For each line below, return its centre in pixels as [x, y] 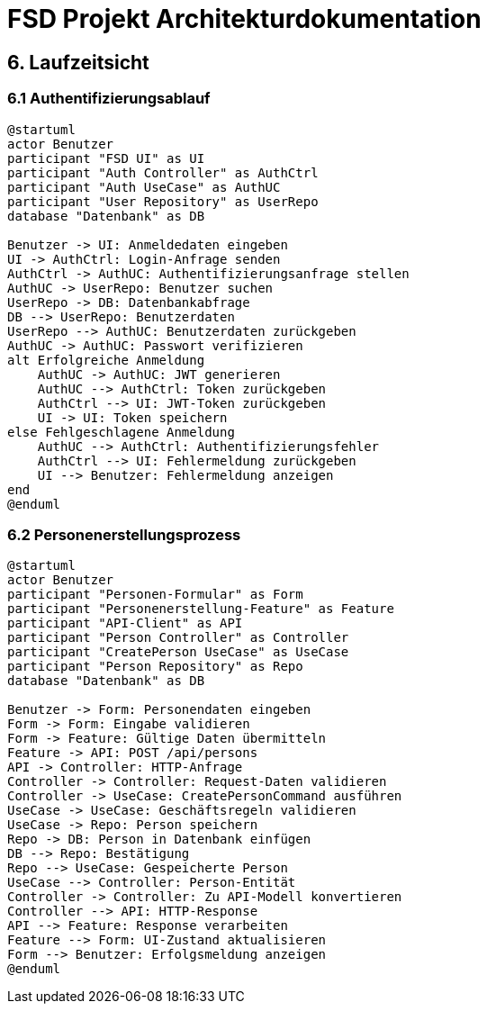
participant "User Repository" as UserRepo [163, 201]
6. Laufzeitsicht [78, 62]
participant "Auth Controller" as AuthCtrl [163, 172]
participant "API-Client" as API [125, 623]
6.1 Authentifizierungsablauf [109, 99]
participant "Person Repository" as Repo [155, 667]
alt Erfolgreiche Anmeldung [106, 360]
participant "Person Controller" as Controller [178, 638]
